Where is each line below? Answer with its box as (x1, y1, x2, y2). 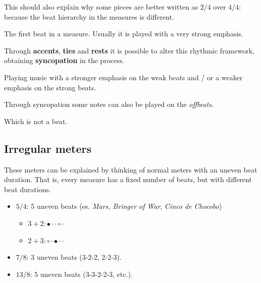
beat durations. (4, 184, 51, 194)
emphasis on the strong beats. (4, 82, 96, 92)
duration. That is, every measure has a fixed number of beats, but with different (4, 174, 252, 185)
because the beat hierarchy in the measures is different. (4, 11, 174, 22)
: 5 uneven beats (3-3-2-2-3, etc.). (30, 268, 133, 279)
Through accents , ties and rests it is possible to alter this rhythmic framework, (4, 45, 254, 55)
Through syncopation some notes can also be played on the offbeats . (4, 99, 214, 109)
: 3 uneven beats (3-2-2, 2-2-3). (26, 252, 122, 262)
